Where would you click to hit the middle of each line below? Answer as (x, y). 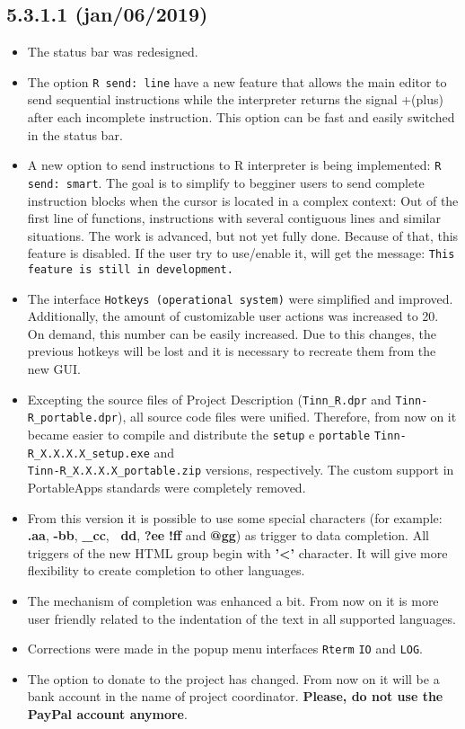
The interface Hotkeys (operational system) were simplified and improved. (240, 298)
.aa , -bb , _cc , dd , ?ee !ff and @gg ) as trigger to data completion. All (228, 535)
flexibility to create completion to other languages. (166, 570)
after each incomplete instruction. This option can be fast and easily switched (241, 117)
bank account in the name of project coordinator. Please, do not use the (235, 696)
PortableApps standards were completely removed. (167, 487)
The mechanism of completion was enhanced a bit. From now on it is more (233, 600)
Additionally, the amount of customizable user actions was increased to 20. (233, 316)
